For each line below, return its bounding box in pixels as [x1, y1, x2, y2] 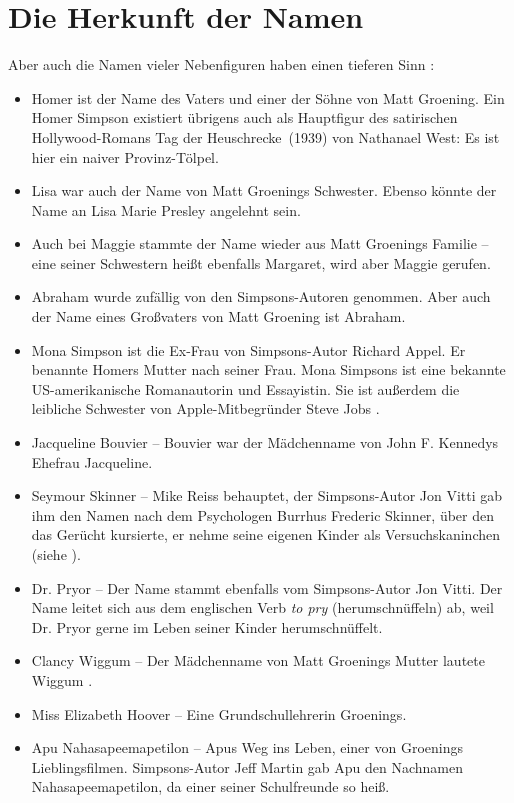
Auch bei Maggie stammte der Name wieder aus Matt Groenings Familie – [31, 233, 489, 254]
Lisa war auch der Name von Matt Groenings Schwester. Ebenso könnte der [31, 180, 497, 201]
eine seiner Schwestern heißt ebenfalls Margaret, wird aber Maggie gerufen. [31, 252, 491, 273]
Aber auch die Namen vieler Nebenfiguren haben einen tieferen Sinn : [8, 54, 435, 75]
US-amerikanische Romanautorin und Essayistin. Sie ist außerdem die [31, 378, 460, 399]
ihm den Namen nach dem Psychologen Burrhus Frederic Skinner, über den [31, 504, 495, 525]
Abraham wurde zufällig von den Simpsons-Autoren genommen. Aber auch [31, 286, 491, 307]
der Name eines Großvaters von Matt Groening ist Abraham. [31, 306, 406, 327]
